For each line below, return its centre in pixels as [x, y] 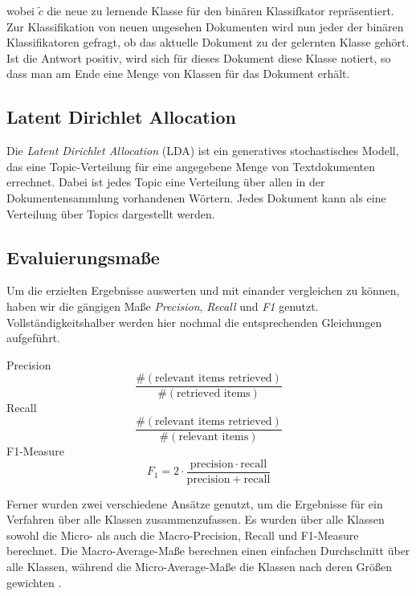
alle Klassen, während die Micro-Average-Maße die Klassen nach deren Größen [200, 567]
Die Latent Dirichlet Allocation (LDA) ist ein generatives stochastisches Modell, [203, 151]
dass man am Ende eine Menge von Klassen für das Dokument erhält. [178, 73]
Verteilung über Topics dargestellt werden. [111, 213]
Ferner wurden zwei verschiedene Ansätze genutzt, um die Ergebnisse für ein [195, 503]
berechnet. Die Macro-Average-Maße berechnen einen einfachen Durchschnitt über [208, 551]
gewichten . [34, 582]
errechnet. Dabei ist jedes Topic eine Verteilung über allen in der [166, 182]
